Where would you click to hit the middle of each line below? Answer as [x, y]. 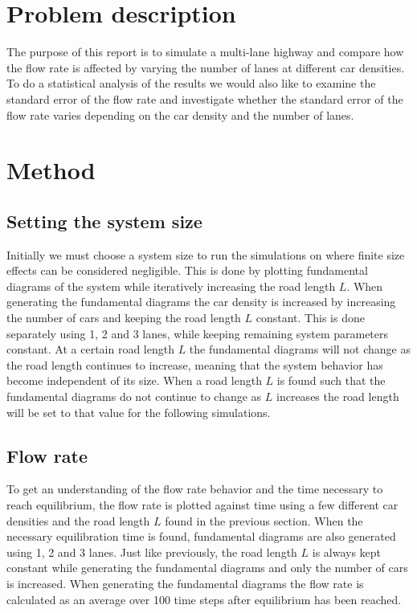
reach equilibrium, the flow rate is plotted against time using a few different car [202, 505]
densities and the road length [78, 520]
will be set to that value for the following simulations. [139, 412]
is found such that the [331, 380]
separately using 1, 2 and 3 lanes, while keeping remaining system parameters [198, 333]
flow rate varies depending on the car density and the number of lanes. [180, 114]
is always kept [347, 552]
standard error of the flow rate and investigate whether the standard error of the [205, 98]
